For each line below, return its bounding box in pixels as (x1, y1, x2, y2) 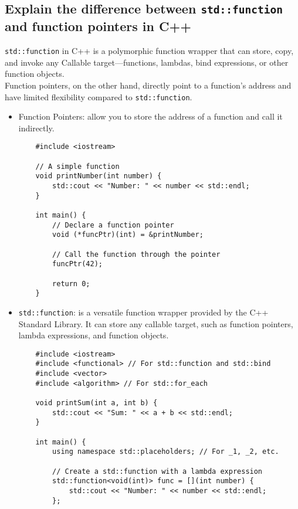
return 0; (52, 279, 90, 288)
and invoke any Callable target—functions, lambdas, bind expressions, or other (5, 56, 289, 68)
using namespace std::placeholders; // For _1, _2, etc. (52, 447, 279, 456)
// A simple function (35, 162, 120, 171)
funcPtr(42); (52, 260, 103, 269)
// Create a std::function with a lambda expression (52, 467, 263, 476)
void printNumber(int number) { (35, 172, 162, 181)
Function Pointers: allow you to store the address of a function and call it (18, 110, 283, 123)
